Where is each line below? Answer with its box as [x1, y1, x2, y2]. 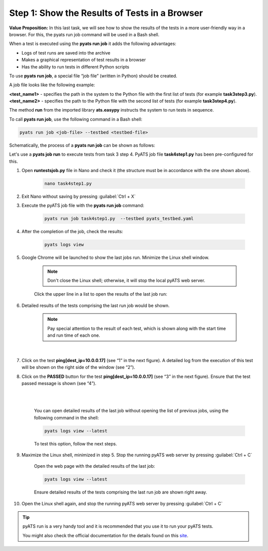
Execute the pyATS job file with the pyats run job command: [21, 202, 144, 208]
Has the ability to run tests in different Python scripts [21, 63, 130, 69]
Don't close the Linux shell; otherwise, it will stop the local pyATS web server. [47, 278, 205, 284]
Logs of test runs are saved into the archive [21, 50, 111, 56]
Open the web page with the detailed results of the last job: [34, 463, 155, 469]
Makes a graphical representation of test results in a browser [21, 57, 146, 63]
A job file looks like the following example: [9, 82, 95, 88]
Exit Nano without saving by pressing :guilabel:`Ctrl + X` [21, 193, 136, 199]
